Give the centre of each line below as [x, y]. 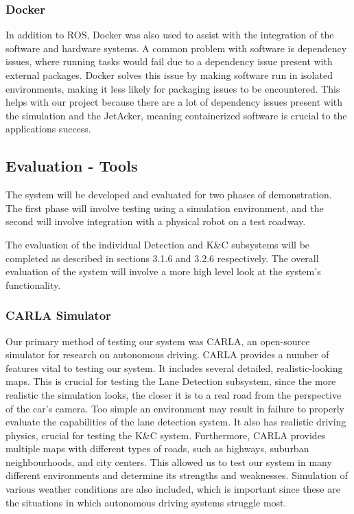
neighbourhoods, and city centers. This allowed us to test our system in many [169, 462]
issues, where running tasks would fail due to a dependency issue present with [169, 61]
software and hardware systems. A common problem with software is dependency [176, 48]
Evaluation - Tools [72, 166]
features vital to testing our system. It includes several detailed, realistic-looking [174, 367]
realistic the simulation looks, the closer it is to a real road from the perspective [174, 394]
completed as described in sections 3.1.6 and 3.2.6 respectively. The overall [162, 258]
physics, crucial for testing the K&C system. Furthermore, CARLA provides [166, 435]
